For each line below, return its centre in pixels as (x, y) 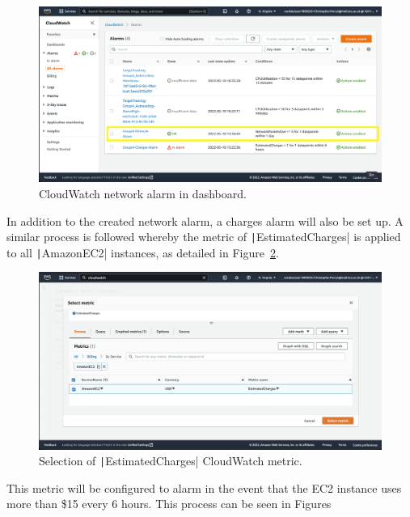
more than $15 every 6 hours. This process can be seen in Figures (169, 504)
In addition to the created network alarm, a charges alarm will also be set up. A (205, 220)
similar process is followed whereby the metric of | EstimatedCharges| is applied (204, 237)
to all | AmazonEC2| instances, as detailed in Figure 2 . (143, 252)
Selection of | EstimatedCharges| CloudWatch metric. (171, 461)
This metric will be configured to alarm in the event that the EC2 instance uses (204, 487)
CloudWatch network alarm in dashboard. (143, 193)
